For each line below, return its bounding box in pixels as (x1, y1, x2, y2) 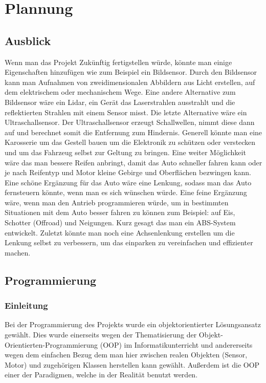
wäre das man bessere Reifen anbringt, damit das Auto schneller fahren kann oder (5, 157, 262, 167)
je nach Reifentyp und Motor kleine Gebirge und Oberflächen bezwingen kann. (5, 167, 251, 178)
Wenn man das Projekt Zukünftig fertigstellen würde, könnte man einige (5, 56, 232, 67)
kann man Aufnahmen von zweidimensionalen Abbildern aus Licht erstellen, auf (5, 76, 255, 87)
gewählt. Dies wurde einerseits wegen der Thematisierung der (5, 329, 197, 340)
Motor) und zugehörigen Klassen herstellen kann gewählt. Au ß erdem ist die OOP (5, 359, 260, 370)
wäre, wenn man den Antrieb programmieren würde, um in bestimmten (5, 197, 229, 207)
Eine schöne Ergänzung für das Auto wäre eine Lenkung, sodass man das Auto (5, 177, 252, 187)
